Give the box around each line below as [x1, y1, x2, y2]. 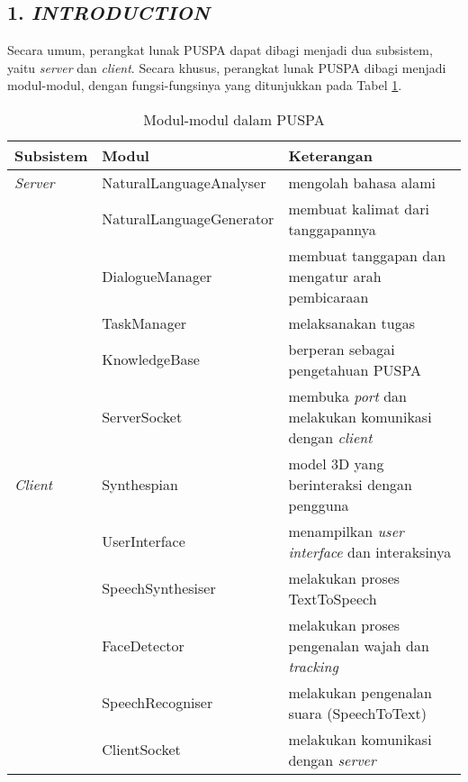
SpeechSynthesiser [102, 577, 216, 599]
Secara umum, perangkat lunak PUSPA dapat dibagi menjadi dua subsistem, [7, 41, 433, 59]
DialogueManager [102, 265, 212, 286]
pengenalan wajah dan [288, 634, 429, 656]
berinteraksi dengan [288, 473, 412, 495]
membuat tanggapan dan [288, 244, 446, 266]
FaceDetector [102, 634, 184, 656]
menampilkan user [288, 520, 404, 541]
